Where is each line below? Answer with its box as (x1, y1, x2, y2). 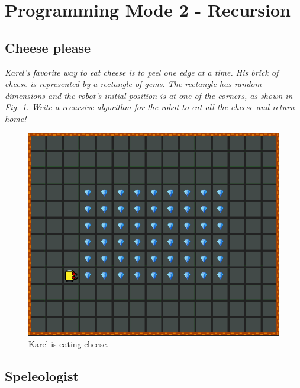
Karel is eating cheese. (28, 338, 109, 350)
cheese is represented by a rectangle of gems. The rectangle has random (5, 78, 262, 90)
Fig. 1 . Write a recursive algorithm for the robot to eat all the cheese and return (5, 101, 295, 113)
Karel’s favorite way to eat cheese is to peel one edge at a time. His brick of (5, 66, 279, 78)
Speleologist (5, 367, 79, 385)
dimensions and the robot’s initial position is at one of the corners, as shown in (5, 89, 293, 101)
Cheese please (5, 38, 91, 56)
